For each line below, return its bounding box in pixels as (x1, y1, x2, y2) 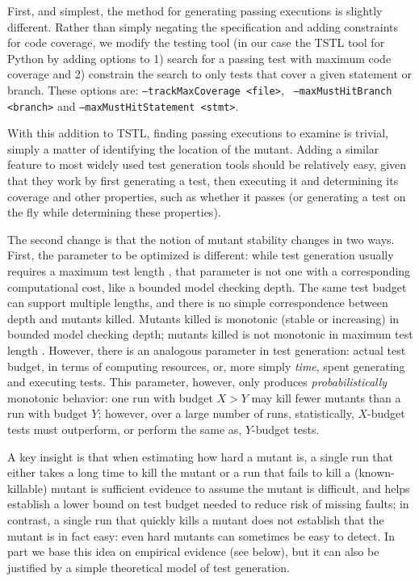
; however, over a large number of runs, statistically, (98, 405, 354, 422)
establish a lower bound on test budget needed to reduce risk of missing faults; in (7, 495, 409, 512)
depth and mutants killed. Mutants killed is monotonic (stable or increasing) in (7, 309, 400, 326)
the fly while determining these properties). (7, 204, 221, 221)
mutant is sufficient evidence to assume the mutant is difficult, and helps (51, 479, 410, 496)
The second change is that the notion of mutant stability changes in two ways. (7, 230, 395, 247)
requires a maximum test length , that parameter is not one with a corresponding (7, 263, 411, 280)
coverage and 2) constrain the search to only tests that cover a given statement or (7, 65, 413, 82)
